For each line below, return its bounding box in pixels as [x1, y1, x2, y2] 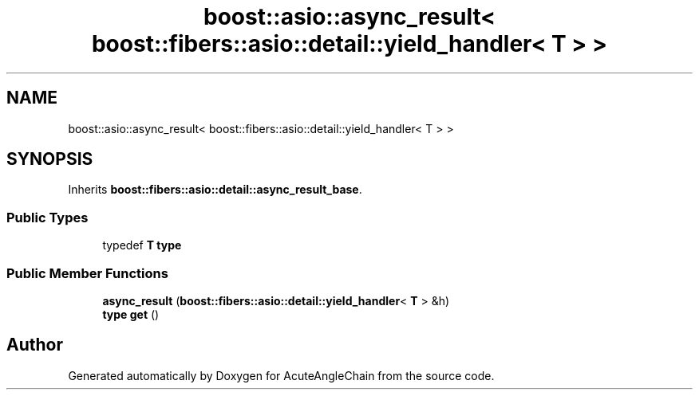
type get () [102, 307, 160, 321]
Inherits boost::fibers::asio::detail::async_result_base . [68, 182, 362, 197]
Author [6, 335, 63, 355]
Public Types [6, 209, 89, 225]
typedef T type [102, 238, 182, 253]
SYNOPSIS [6, 149, 93, 170]
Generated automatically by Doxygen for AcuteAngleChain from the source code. [68, 368, 495, 382]
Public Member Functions [6, 265, 168, 281]
